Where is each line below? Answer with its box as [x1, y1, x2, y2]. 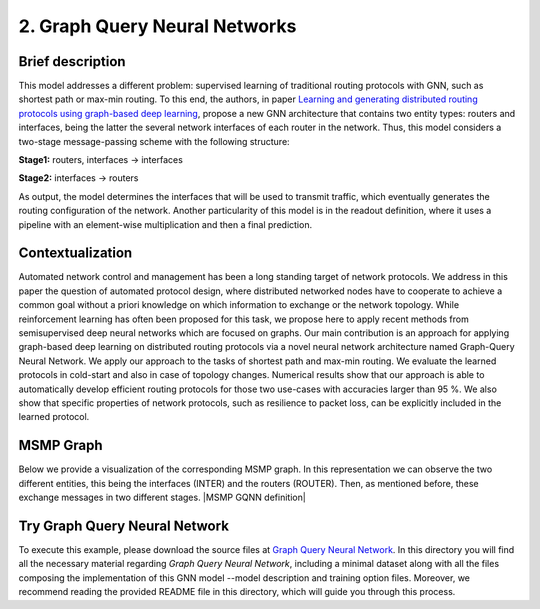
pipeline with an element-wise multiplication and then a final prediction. [18, 218, 313, 230]
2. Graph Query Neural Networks [18, 15, 297, 37]
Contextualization [18, 245, 133, 262]
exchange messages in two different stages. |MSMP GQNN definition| [18, 491, 307, 504]
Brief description [18, 53, 126, 70]
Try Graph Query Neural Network [18, 517, 230, 534]
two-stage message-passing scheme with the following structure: [18, 135, 290, 147]
